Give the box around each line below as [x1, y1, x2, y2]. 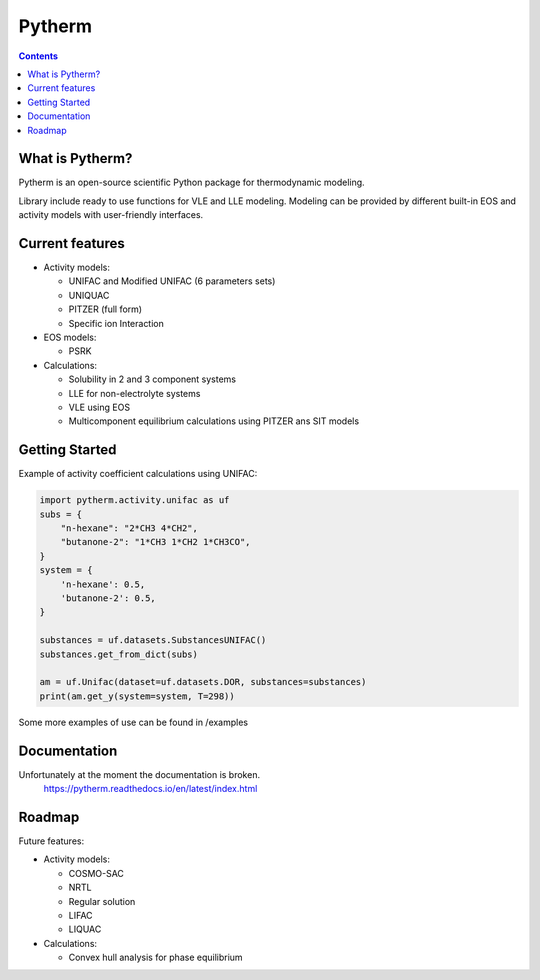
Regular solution [68, 895, 136, 907]
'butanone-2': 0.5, [60, 593, 157, 604]
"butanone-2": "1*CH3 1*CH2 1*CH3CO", [60, 536, 251, 548]
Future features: [18, 835, 85, 847]
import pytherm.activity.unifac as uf [39, 495, 230, 506]
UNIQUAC [68, 289, 110, 301]
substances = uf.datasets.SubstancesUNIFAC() [39, 635, 267, 646]
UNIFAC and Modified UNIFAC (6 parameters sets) [68, 275, 276, 287]
